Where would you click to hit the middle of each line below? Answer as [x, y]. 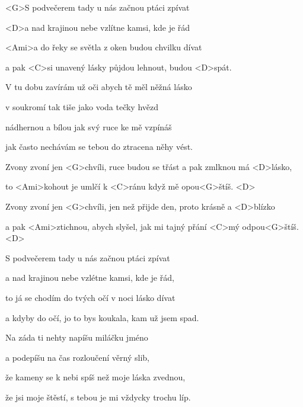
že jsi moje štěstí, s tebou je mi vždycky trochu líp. [98, 397]
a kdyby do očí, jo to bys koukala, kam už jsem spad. [102, 317]
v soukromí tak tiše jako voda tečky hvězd [82, 106]
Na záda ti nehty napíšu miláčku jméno [77, 337]
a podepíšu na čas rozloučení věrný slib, [77, 357]
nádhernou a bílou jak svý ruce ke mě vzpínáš [89, 126]
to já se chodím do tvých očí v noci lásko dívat [90, 297]
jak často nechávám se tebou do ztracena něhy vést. [99, 147]
